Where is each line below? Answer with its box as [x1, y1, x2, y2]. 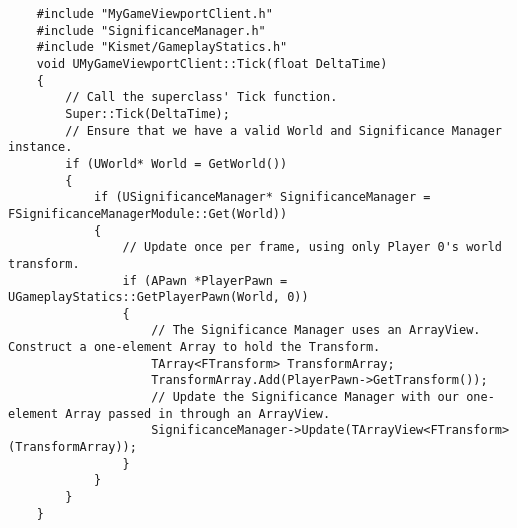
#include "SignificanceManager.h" [36, 23, 266, 38]
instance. [8, 140, 73, 155]
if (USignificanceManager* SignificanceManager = [93, 190, 431, 205]
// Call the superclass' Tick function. [65, 90, 338, 105]
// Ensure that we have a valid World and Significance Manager [65, 123, 502, 138]
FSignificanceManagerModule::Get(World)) [8, 206, 288, 221]
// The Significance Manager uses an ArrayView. [151, 323, 481, 338]
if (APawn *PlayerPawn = [122, 273, 288, 288]
